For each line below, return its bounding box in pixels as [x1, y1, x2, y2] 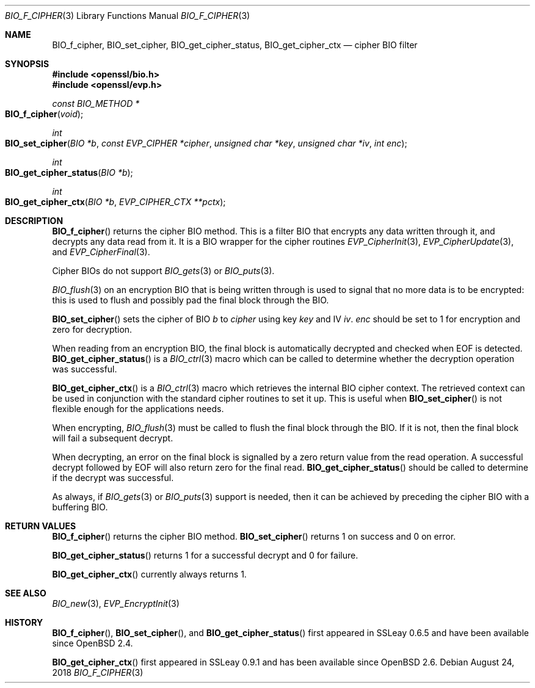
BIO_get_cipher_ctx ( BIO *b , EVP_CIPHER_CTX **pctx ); [5, 197, 226, 207]
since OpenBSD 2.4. [52, 638, 133, 648]
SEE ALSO [5, 588, 46, 598]
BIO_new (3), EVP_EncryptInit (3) [52, 598, 180, 609]
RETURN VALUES [5, 521, 76, 531]
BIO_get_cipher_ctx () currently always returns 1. [52, 569, 247, 579]
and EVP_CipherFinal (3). [52, 247, 150, 257]
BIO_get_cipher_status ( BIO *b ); [5, 167, 133, 178]
